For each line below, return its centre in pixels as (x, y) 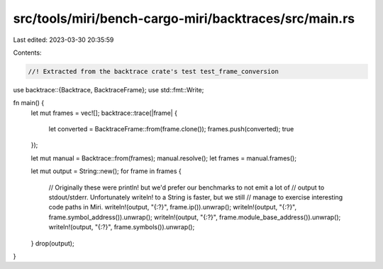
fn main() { (29, 103)
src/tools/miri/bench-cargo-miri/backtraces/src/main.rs (184, 18)
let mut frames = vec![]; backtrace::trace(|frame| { (104, 113)
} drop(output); (52, 243)
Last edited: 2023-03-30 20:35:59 (63, 40)
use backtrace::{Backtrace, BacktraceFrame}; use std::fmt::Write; (109, 89)
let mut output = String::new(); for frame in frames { (106, 171)
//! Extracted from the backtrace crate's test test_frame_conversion (154, 71)
